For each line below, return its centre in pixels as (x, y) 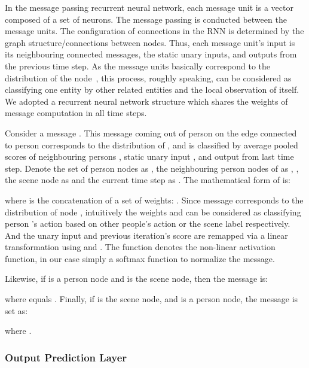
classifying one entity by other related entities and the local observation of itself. (152, 89)
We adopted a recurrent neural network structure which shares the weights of (146, 101)
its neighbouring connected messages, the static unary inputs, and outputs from (151, 54)
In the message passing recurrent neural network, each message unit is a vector (149, 7)
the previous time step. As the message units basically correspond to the (138, 66)
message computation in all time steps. (76, 113)
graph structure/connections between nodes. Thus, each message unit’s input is (150, 42)
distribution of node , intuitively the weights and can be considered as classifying (153, 212)
